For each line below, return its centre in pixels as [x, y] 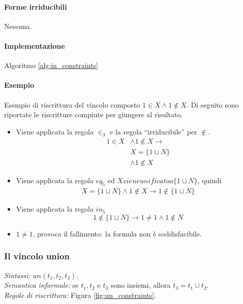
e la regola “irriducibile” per [154, 131]
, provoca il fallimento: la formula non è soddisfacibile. [117, 233]
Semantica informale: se [41, 285]
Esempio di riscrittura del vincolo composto [72, 104]
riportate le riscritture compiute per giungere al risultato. [94, 114]
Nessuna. [18, 26]
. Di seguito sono [212, 104]
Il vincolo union [37, 256]
